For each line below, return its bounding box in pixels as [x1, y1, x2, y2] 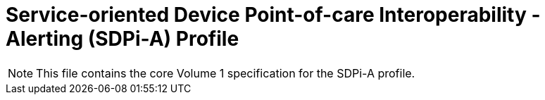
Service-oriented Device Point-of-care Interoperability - [6, 3, 541, 27]
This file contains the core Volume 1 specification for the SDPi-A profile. [36, 65, 415, 80]
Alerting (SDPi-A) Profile [6, 27, 239, 51]
